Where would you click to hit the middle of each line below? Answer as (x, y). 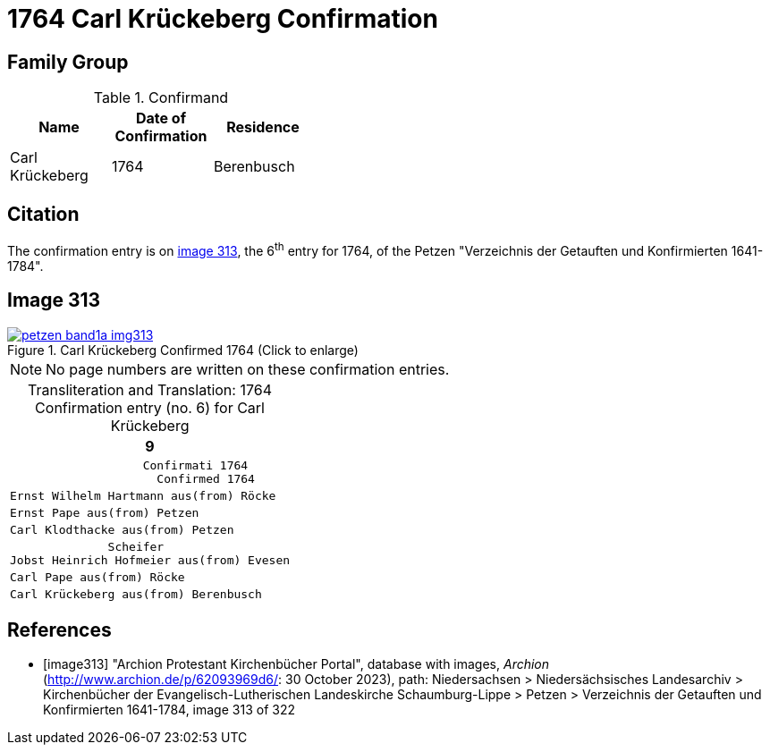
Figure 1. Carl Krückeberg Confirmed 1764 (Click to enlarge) (183, 350)
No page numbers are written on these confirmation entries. (248, 369)
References (59, 629)
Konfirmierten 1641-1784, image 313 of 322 (169, 710)
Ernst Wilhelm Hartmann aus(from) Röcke (143, 495)
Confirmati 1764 (195, 465)
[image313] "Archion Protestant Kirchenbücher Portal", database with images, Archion (296, 664)
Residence (263, 127)
